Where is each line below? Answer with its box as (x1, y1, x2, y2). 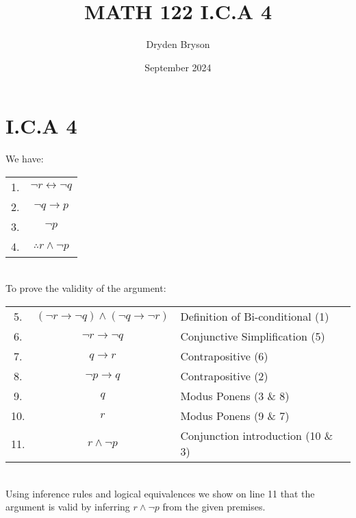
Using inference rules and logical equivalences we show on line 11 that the (5, 486, 315, 500)
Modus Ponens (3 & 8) (180, 388, 290, 404)
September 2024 (144, 60, 212, 74)
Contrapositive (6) (180, 348, 268, 365)
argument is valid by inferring (5, 500, 130, 514)
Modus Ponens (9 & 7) (180, 408, 290, 424)
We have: (5, 151, 44, 166)
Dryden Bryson (146, 37, 210, 51)
